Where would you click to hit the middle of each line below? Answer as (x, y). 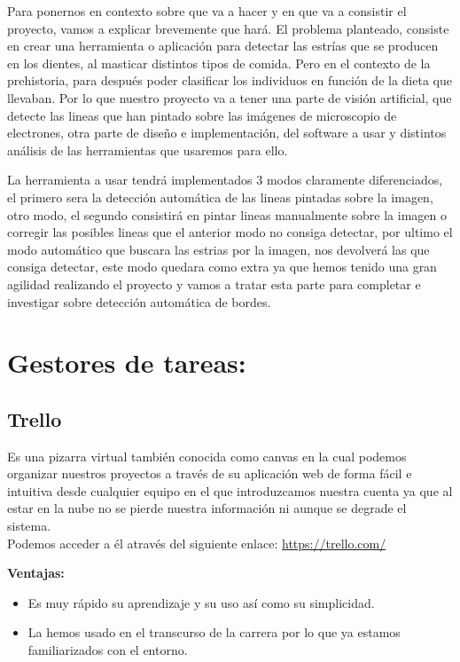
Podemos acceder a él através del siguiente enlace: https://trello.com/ (197, 543)
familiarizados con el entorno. (108, 650)
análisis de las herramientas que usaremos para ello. (148, 150)
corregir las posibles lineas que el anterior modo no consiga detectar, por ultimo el (230, 232)
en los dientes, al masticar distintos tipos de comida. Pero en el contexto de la (219, 63)
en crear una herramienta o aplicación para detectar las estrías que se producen (223, 46)
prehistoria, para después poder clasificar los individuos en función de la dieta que (230, 80)
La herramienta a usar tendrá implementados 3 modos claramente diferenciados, (225, 180)
